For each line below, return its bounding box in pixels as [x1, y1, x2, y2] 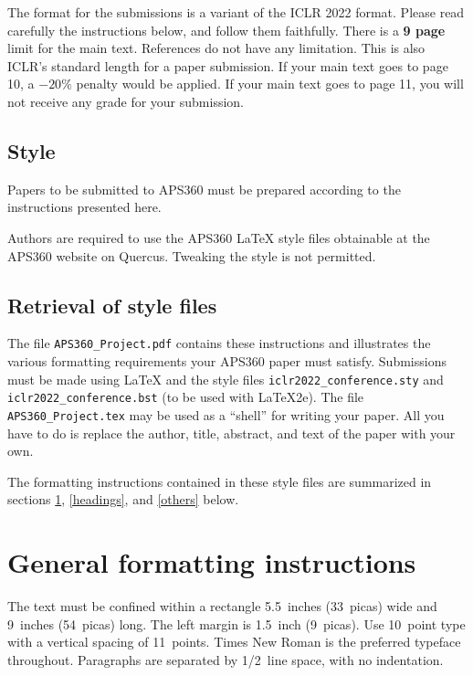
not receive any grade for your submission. [7, 91, 244, 111]
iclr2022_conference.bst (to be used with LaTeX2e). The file [7, 387, 364, 407]
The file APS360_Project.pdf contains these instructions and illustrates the [7, 333, 431, 353]
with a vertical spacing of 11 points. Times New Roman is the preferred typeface [7, 632, 461, 651]
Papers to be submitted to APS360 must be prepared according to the [7, 179, 401, 198]
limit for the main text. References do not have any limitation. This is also [7, 38, 426, 58]
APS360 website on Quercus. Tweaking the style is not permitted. [7, 246, 376, 265]
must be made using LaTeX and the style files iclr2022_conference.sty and [7, 369, 444, 388]
